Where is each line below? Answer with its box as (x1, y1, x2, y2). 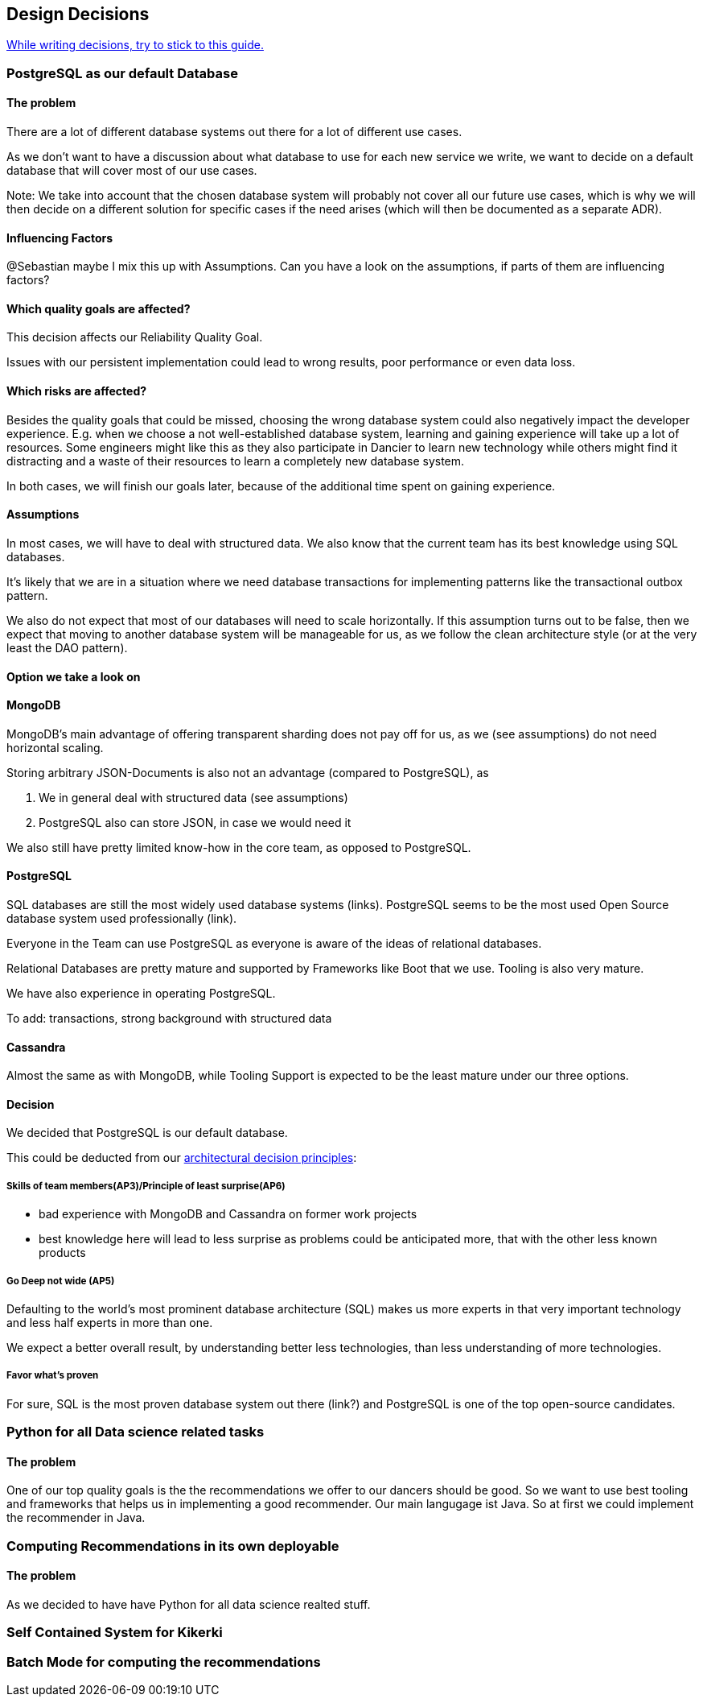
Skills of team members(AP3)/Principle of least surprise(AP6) (6, 1180, 286, 1192)
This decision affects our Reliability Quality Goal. (6, 330, 263, 345)
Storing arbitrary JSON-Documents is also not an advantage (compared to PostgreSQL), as (6, 765, 489, 779)
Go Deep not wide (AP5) (6, 1275, 115, 1287)
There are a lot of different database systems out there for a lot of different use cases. (6, 125, 462, 139)
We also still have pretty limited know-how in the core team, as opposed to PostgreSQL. (6, 840, 471, 854)
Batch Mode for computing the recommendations (6, 1653, 321, 1670)
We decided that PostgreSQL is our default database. (6, 1126, 288, 1140)
